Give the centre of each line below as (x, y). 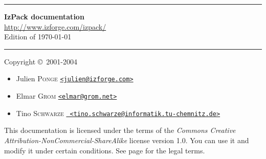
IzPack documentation (44, 16)
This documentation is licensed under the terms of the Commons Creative (120, 130)
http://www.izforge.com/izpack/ (55, 26)
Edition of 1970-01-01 (38, 37)
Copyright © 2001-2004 (41, 61)
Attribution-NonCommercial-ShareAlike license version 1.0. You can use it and (127, 140)
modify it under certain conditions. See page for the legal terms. (105, 150)
